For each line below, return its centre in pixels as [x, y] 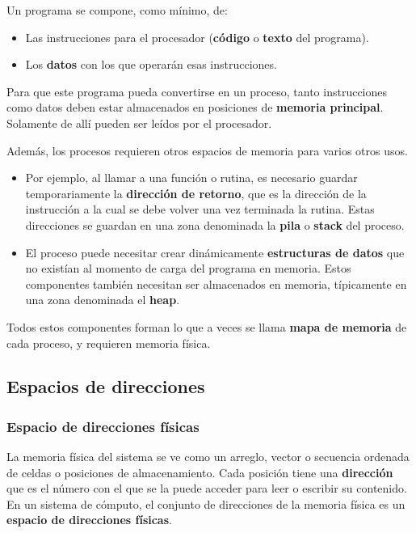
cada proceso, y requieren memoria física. [109, 343]
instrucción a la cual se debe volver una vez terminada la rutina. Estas [200, 209]
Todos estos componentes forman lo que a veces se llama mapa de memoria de [207, 326]
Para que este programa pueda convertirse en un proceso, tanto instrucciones [197, 91]
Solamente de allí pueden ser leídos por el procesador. [139, 123]
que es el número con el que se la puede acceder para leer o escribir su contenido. [207, 488]
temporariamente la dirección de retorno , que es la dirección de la [196, 193]
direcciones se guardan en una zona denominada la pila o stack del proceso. [215, 224]
